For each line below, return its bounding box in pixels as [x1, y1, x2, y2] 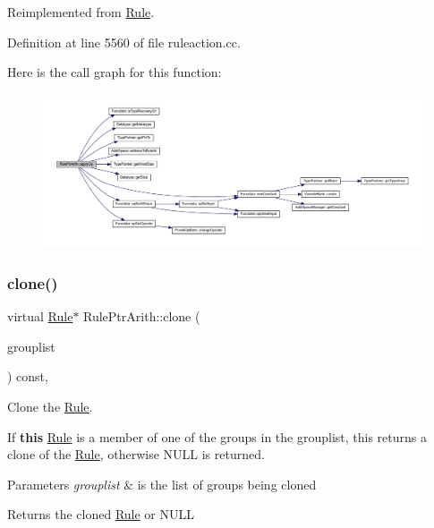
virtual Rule [7, 307, 73, 326]
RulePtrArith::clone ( [83, 307, 200, 326]
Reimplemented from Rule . [7, 3, 155, 21]
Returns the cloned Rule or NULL [7, 505, 194, 524]
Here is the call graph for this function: [7, 63, 222, 81]
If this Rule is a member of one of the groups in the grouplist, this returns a [7, 427, 427, 446]
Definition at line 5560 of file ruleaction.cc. [7, 32, 241, 51]
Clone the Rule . [7, 397, 93, 416]
